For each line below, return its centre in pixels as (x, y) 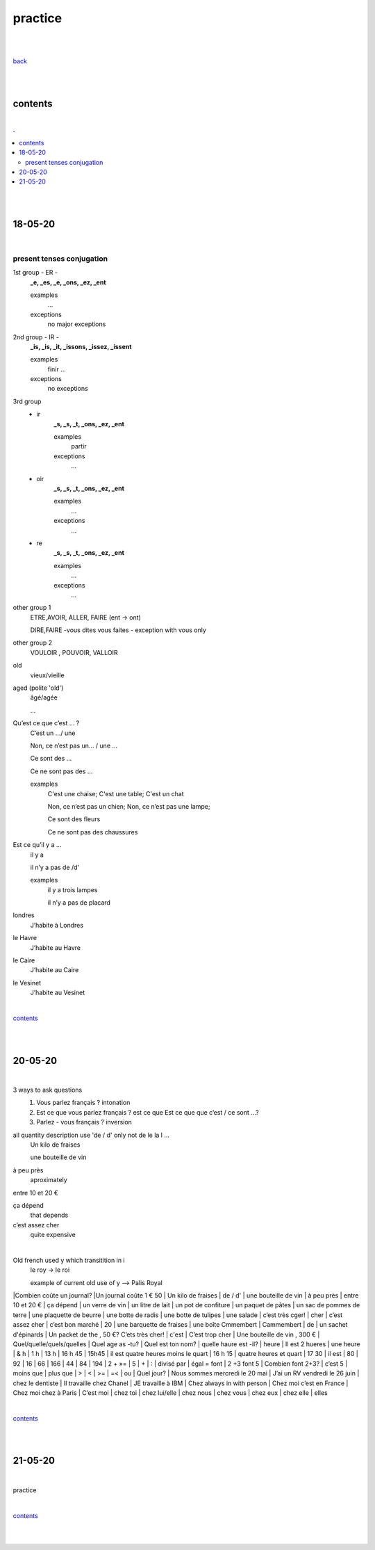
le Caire (24, 960)
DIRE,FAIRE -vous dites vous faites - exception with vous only (118, 630)
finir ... (57, 369)
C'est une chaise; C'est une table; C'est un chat (116, 793)
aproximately (49, 1180)
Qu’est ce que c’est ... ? (46, 723)
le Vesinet (27, 983)
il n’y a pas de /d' (55, 867)
